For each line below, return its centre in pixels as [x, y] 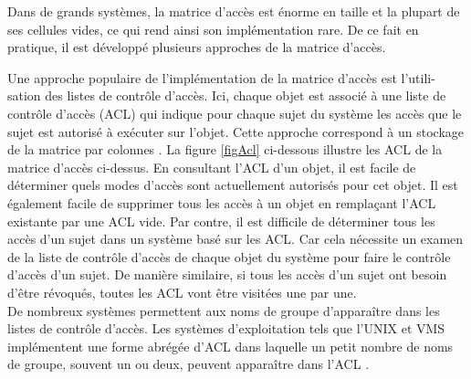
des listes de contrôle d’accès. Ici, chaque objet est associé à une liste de [246, 95]
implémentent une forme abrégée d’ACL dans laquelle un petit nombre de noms [230, 346]
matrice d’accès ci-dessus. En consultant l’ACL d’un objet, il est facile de [212, 167]
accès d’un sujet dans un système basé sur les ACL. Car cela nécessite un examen [235, 239]
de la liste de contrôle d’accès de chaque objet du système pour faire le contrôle [229, 256]
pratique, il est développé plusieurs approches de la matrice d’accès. [197, 47]
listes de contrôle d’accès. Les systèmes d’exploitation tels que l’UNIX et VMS [226, 328]
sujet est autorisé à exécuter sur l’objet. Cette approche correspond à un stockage [235, 131]
